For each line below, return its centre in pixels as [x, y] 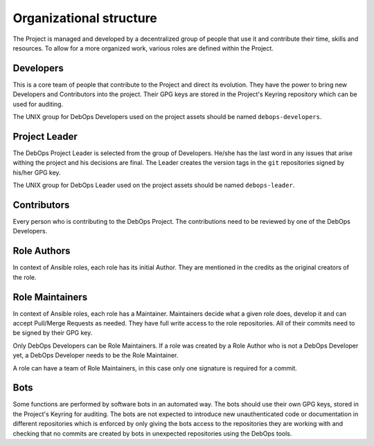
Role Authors [42, 251]
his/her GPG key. [37, 172]
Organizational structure [85, 18]
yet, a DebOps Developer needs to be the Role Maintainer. [96, 355]
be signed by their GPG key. [53, 333]
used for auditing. [38, 104]
